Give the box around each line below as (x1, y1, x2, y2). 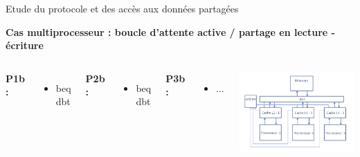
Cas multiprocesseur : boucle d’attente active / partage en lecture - (6, 24, 335, 39)
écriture (6, 38, 44, 53)
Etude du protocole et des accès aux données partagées (6, 1, 239, 15)
